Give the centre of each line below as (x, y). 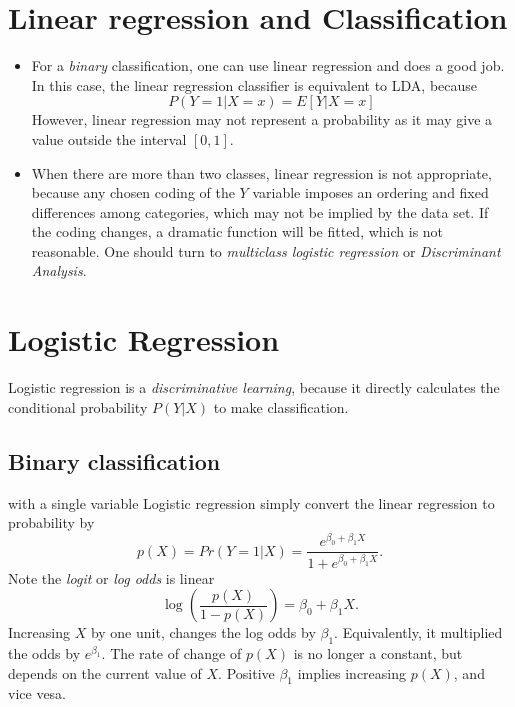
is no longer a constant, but (378, 652)
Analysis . (59, 270)
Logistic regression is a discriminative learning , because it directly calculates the (254, 387)
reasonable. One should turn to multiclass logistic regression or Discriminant (266, 250)
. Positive (246, 672)
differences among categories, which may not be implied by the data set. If (260, 211)
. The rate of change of (171, 652)
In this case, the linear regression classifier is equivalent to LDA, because (254, 84)
